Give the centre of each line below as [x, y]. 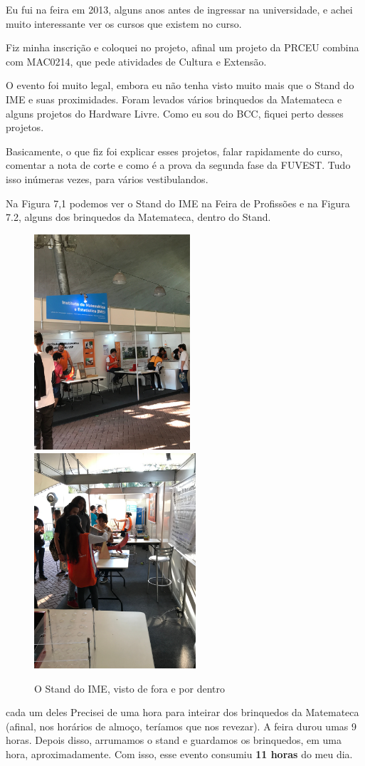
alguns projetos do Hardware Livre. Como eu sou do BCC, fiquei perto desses [175, 113]
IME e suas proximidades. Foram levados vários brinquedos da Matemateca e [174, 99]
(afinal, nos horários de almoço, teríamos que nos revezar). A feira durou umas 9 [181, 726]
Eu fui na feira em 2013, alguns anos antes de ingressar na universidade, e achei [179, 9]
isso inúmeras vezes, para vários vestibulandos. [107, 178]
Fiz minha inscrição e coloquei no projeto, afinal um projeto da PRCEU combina [182, 47]
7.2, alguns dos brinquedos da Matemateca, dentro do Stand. [138, 217]
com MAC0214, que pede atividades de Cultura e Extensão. [136, 61]
